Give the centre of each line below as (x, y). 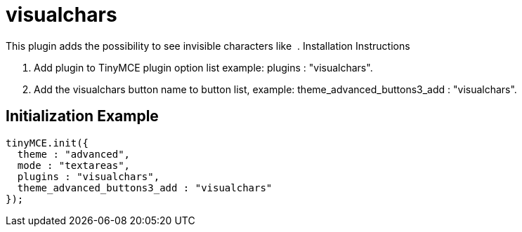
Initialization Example (82, 116)
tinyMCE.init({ (47, 143)
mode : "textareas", (74, 165)
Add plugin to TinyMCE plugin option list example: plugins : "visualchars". (203, 67)
